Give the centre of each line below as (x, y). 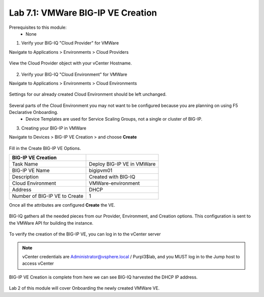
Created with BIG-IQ (112, 177)
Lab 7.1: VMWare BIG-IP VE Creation (83, 13)
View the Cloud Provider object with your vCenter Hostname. (70, 63)
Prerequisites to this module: (38, 27)
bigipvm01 (100, 170)
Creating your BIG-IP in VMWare (54, 128)
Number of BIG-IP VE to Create (48, 196)
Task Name (25, 164)
